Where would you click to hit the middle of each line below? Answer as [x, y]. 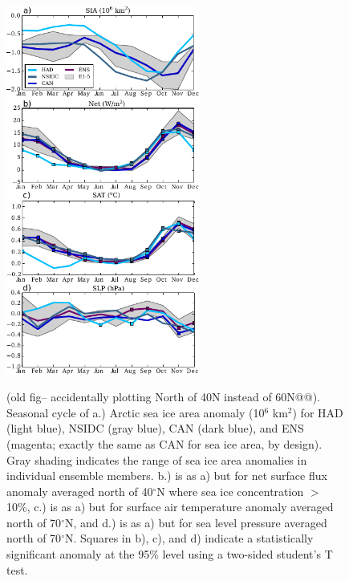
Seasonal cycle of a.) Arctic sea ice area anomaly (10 [136, 412]
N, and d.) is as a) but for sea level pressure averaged [196, 522]
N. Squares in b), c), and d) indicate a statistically [189, 538]
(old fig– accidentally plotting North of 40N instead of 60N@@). [163, 397]
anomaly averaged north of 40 [80, 491]
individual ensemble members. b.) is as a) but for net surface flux [167, 475]
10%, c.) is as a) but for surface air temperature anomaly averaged [170, 507]
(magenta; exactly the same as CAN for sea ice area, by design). [164, 443]
